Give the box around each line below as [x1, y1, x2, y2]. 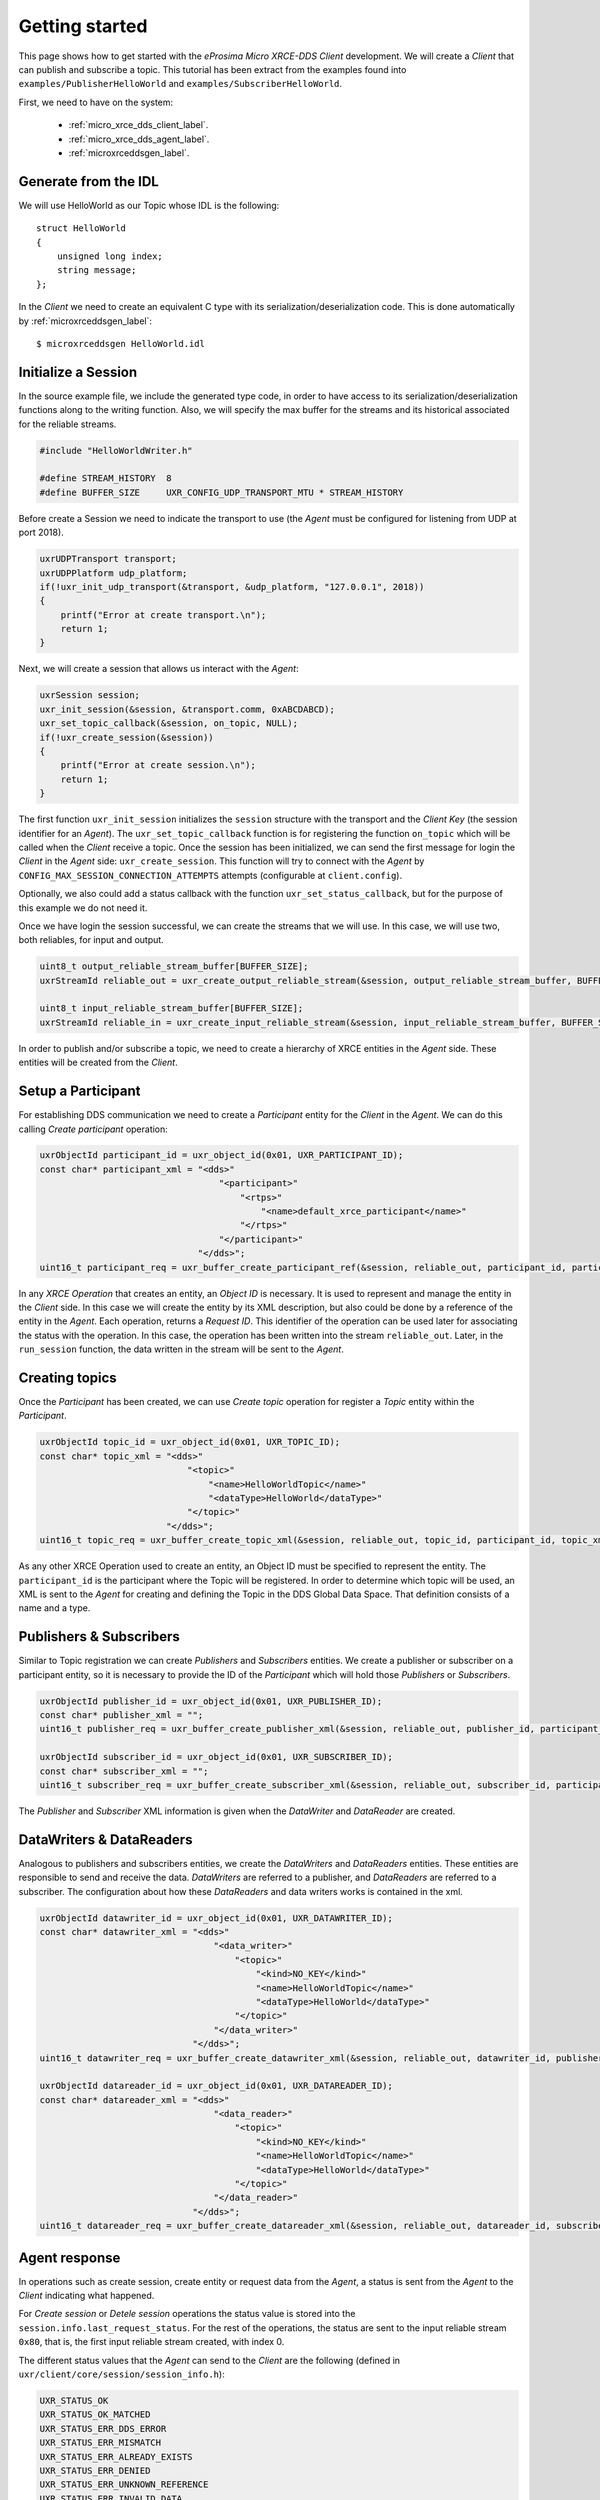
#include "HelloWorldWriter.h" [39, 445, 194, 456]
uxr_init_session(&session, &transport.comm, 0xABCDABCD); [39, 703, 335, 715]
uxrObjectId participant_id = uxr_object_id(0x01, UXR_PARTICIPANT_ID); [39, 1150, 404, 1161]
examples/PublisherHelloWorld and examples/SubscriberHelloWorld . [18, 78, 343, 90]
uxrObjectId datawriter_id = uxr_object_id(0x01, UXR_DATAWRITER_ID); [39, 1912, 394, 1924]
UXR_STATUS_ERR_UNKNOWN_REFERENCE [39, 2479, 209, 2490]
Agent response [18, 2249, 121, 2266]
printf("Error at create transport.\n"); [60, 609, 267, 620]
